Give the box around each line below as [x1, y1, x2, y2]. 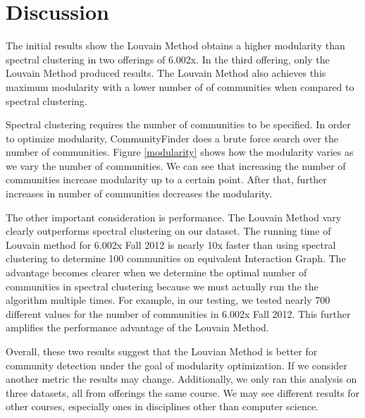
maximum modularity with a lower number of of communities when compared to [6, 79, 354, 94]
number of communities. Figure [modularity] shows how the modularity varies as [6, 145, 354, 159]
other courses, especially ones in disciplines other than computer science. [6, 399, 318, 414]
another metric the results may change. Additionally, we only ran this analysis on [6, 371, 357, 386]
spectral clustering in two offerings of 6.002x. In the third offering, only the [6, 51, 330, 66]
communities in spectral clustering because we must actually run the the [6, 278, 318, 293]
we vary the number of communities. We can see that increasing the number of [6, 158, 346, 173]
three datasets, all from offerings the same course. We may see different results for [6, 385, 360, 400]
